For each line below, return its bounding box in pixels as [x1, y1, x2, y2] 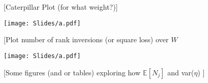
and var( [167, 67, 194, 77]
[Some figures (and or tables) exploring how [4, 67, 141, 77]
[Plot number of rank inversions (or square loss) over [4, 34, 169, 45]
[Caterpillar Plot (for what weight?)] [4, 2, 118, 12]
